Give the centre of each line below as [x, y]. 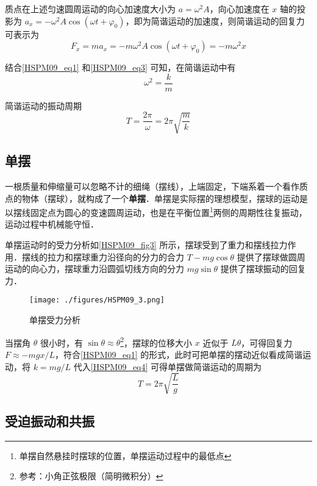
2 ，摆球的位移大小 [156, 341]
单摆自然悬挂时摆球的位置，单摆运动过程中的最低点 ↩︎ [125, 455]
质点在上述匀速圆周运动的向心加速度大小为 [90, 9]
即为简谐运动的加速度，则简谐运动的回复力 [219, 20]
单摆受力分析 [55, 320]
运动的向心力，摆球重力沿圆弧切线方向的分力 [94, 269]
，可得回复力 [267, 342]
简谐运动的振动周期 [43, 105]
